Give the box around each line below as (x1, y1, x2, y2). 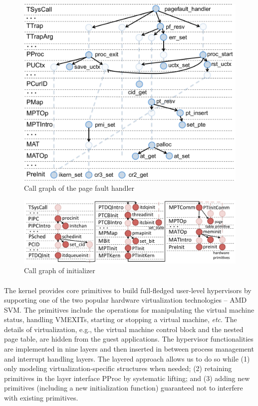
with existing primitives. (4, 393, 78, 403)
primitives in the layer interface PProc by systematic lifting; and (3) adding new (4, 373, 250, 383)
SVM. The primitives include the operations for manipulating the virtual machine (4, 304, 255, 315)
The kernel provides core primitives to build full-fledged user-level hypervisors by (4, 285, 252, 295)
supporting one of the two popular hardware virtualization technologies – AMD (4, 295, 247, 305)
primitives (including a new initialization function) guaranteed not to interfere (4, 383, 243, 393)
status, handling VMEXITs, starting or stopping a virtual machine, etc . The (4, 314, 237, 325)
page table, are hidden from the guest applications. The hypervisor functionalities (4, 334, 254, 344)
